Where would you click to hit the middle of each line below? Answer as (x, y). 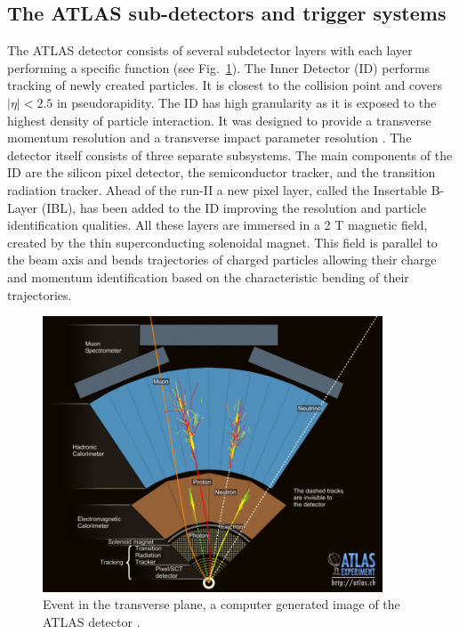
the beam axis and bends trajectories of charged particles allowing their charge (222, 260)
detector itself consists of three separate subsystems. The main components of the (230, 154)
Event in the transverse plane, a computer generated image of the (221, 604)
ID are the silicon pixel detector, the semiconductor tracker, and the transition (221, 172)
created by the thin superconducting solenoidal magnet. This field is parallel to (222, 242)
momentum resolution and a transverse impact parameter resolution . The (209, 138)
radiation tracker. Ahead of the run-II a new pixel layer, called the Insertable (217, 189)
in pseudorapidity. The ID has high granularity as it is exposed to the (246, 102)
